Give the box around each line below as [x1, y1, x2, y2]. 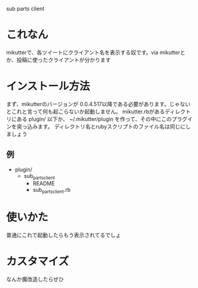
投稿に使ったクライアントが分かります [16, 56, 111, 63]
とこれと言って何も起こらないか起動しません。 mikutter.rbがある [6, 108, 166, 115]
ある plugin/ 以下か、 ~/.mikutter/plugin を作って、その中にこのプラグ [16, 115, 188, 122]
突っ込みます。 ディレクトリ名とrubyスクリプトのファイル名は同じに [16, 123, 186, 130]
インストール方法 [6, 80, 90, 93]
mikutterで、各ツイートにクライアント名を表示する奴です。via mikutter [6, 48, 181, 56]
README [32, 180, 55, 187]
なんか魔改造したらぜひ [6, 275, 64, 283]
